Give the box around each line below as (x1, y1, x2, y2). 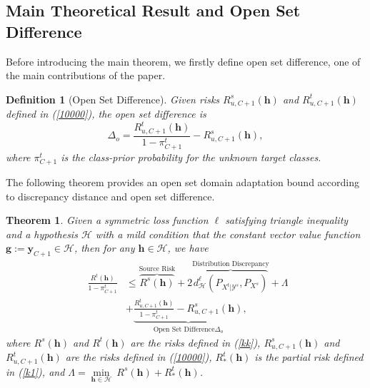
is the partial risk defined (254, 349, 364, 364)
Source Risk (139, 265, 176, 273)
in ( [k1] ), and (6, 364, 65, 379)
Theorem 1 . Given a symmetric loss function (6, 213, 209, 228)
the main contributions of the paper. (6, 68, 166, 83)
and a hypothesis (6, 226, 78, 241)
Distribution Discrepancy (192, 260, 269, 267)
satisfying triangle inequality (225, 213, 349, 228)
